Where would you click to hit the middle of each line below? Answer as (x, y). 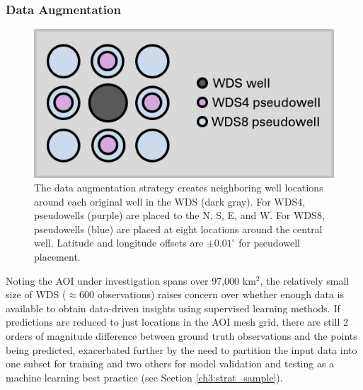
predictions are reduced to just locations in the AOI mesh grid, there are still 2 (177, 322)
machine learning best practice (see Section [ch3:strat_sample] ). (144, 377)
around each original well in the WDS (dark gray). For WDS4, (170, 201)
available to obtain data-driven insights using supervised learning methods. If (173, 308)
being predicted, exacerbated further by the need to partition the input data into (181, 349)
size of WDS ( (36, 294)
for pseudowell (269, 243)
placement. (57, 257)
